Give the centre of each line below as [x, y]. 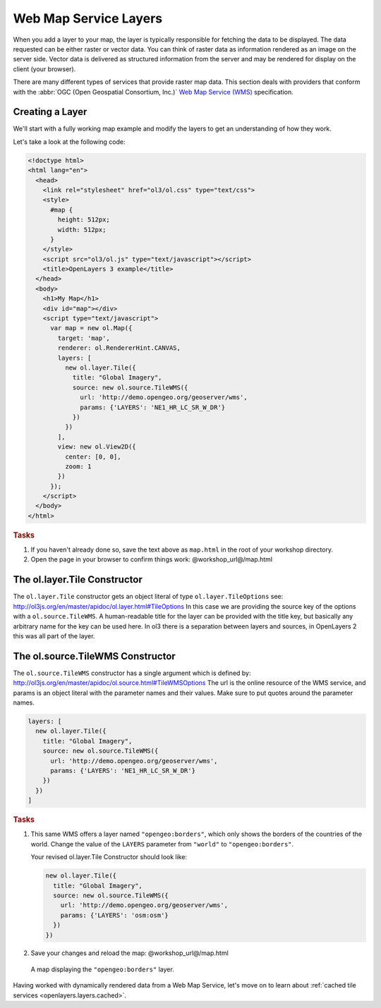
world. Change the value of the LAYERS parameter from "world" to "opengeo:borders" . [162, 844]
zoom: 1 [78, 466]
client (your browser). [44, 69]
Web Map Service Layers [87, 18]
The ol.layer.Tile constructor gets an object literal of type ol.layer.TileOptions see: [148, 597]
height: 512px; [84, 220]
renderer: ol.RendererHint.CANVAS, [119, 348]
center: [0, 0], [93, 456]
